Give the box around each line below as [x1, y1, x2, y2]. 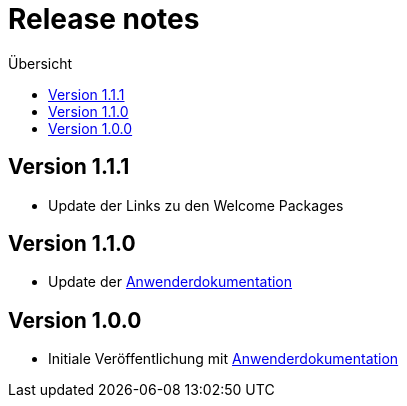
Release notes [8, 2, 200, 36]
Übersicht [8, 54, 73, 72]
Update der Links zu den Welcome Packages [48, 196, 344, 214]
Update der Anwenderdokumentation [48, 273, 293, 291]
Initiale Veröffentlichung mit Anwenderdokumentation [48, 350, 399, 368]
